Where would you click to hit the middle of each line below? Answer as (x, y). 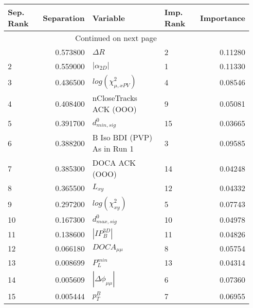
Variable (108, 18)
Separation (63, 18)
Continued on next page (116, 38)
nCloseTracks (115, 98)
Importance (223, 18)
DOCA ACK (114, 163)
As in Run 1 (113, 148)
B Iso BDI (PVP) (122, 137)
